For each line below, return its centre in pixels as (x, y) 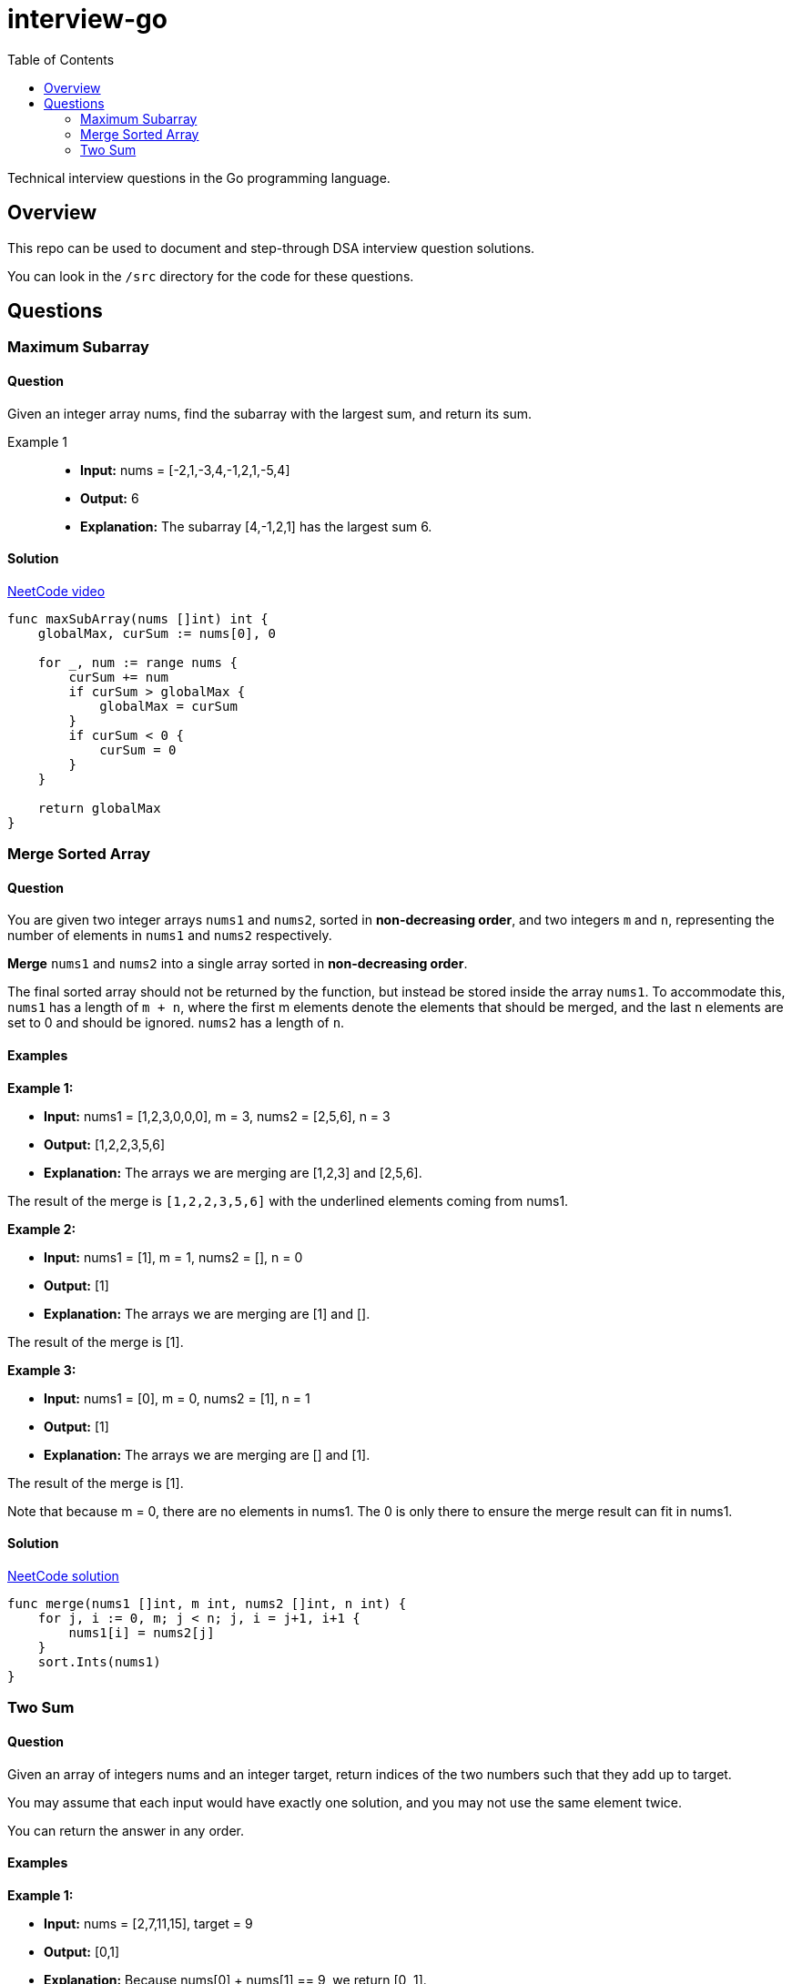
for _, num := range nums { (137, 662)
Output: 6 (110, 498)
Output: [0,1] (82, 1951)
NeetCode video (56, 591)
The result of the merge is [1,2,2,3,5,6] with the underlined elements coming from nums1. (288, 1200)
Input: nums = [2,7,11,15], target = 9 (148, 1923)
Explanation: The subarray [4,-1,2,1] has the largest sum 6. (256, 526)
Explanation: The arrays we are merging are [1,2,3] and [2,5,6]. (233, 1172)
